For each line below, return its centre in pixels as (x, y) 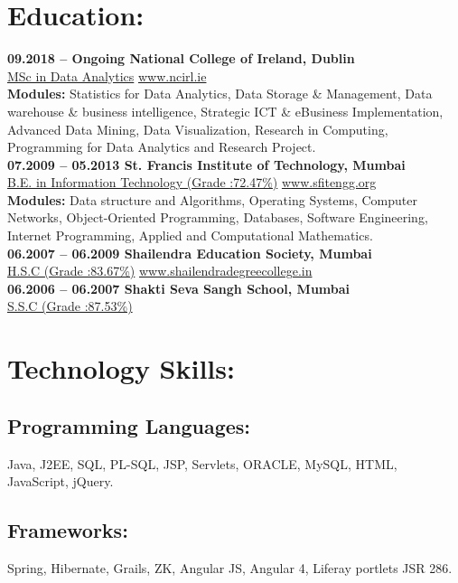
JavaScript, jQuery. (61, 481)
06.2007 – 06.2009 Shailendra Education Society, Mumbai (190, 253)
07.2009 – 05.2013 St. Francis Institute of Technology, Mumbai (206, 164)
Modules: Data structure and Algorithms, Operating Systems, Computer (212, 199)
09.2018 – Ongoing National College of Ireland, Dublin (181, 58)
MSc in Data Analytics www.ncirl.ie (107, 75)
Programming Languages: (129, 425)
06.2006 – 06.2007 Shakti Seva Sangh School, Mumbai (179, 288)
